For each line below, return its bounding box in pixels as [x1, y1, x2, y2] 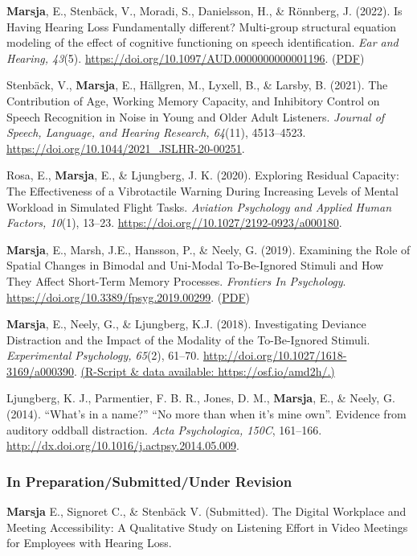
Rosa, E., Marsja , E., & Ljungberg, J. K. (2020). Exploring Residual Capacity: [6, 167, 399, 183]
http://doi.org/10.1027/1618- [202, 347, 347, 364]
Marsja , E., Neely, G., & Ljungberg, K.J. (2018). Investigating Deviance [6, 315, 366, 332]
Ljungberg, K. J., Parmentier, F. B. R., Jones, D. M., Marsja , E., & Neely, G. [6, 389, 395, 406]
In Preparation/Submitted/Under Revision [6, 471, 292, 491]
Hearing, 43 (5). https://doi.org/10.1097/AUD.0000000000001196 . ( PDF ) [6, 49, 365, 66]
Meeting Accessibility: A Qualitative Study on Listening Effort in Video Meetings [6, 518, 408, 535]
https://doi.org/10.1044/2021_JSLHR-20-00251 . [6, 139, 245, 156]
